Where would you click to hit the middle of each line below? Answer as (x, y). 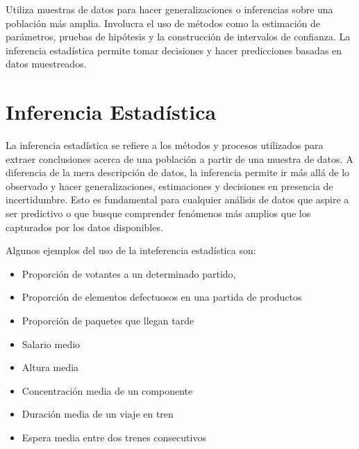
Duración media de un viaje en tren (98, 414)
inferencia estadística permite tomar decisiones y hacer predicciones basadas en (174, 50)
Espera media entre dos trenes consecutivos (114, 437)
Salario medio (51, 344)
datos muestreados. (46, 64)
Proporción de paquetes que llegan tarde (108, 321)
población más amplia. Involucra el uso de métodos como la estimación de (163, 23)
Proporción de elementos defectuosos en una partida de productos (162, 297)
